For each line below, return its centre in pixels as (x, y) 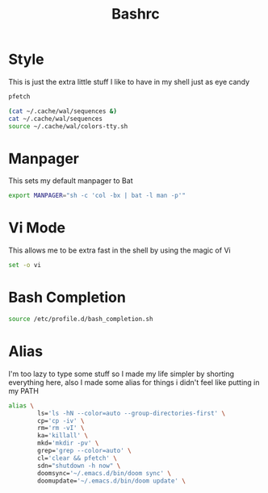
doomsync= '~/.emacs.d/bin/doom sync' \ (105, 473)
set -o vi (25, 265)
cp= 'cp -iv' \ (61, 420)
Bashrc (136, 14)
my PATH (23, 391)
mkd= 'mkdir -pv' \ (68, 443)
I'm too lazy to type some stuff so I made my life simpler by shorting (121, 374)
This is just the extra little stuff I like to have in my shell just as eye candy (129, 81)
